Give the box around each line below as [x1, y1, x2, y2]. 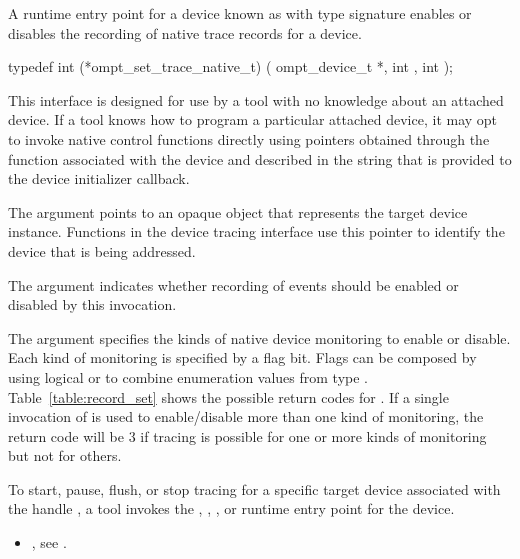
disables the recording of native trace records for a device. [8, 22, 362, 43]
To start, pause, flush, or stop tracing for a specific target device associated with [8, 478, 501, 499]
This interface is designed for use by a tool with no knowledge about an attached [8, 89, 504, 110]
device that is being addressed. [8, 240, 196, 261]
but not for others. [8, 445, 122, 466]
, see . [31, 532, 67, 553]
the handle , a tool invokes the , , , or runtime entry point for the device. [8, 498, 455, 519]
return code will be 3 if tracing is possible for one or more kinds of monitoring [8, 425, 487, 446]
